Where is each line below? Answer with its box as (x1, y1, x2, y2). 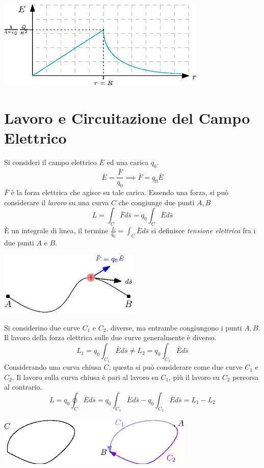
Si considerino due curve (4, 322, 80, 333)
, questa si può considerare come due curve (109, 362, 243, 372)
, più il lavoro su (169, 371, 220, 382)
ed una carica (107, 157, 149, 168)
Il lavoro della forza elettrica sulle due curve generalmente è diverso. (4, 332, 217, 343)
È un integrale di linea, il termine (4, 225, 109, 236)
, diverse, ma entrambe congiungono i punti (106, 322, 242, 333)
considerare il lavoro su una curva (4, 197, 109, 207)
